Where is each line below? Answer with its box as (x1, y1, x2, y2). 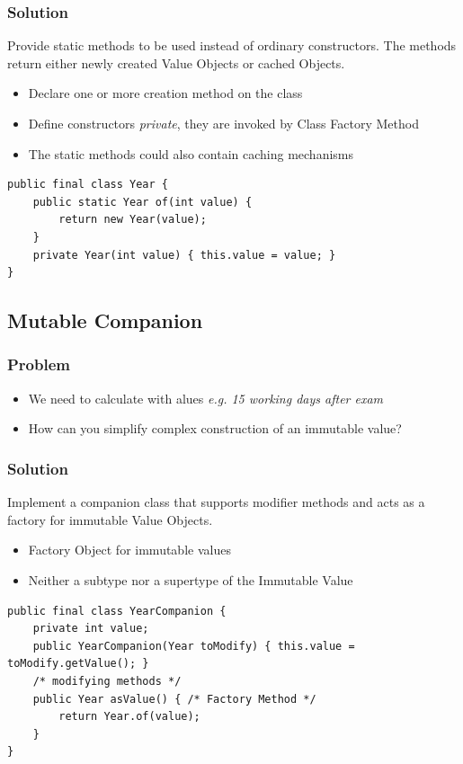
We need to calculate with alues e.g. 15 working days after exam (28, 388, 384, 407)
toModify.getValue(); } (7, 657, 149, 671)
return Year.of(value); (58, 710, 200, 724)
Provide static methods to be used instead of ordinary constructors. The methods (7, 36, 457, 55)
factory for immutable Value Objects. (7, 510, 213, 529)
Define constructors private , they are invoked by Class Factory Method (28, 114, 419, 132)
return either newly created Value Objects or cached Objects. (7, 53, 345, 72)
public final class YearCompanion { (7, 604, 227, 617)
